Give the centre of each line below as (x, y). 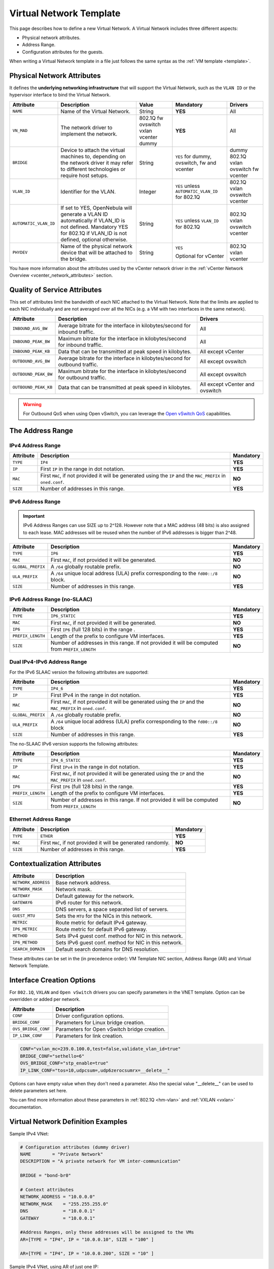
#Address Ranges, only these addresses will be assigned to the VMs (107, 1232)
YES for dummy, (193, 156)
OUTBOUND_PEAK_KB (32, 388)
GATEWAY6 (23, 903)
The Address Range (41, 431)
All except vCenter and (227, 384)
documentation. (26, 1107)
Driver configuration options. (90, 1016)
